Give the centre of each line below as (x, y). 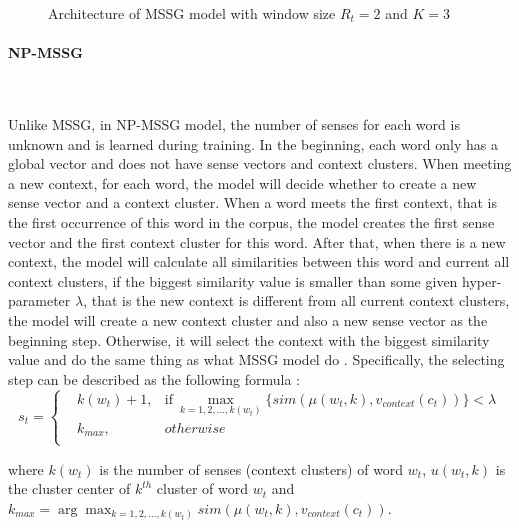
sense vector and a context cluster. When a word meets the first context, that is (252, 202)
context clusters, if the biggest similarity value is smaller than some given (233, 280)
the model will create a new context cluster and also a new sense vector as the (248, 319)
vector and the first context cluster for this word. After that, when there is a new (257, 241)
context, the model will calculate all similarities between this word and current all (259, 261)
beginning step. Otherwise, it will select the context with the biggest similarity (249, 339)
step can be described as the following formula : (154, 378)
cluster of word (202, 488)
